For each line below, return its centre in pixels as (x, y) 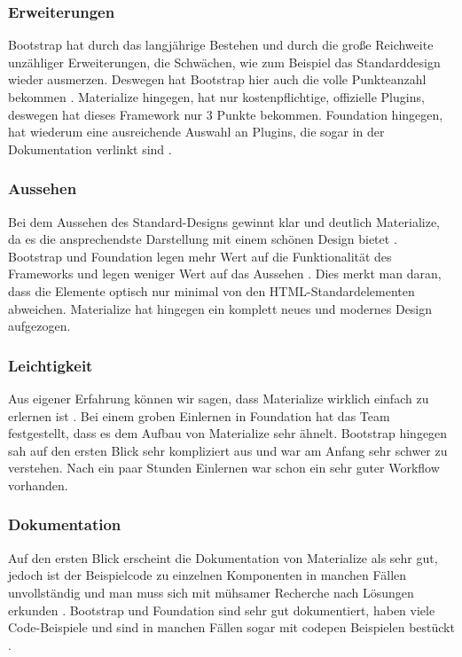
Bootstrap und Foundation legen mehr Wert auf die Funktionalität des (200, 256)
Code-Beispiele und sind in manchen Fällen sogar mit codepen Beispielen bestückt (231, 627)
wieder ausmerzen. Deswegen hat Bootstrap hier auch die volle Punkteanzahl (217, 79)
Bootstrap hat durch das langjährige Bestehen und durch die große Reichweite (221, 45)
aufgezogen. (39, 326)
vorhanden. (38, 485)
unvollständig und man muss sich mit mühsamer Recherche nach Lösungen (211, 592)
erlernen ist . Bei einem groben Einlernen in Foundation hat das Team (199, 415)
